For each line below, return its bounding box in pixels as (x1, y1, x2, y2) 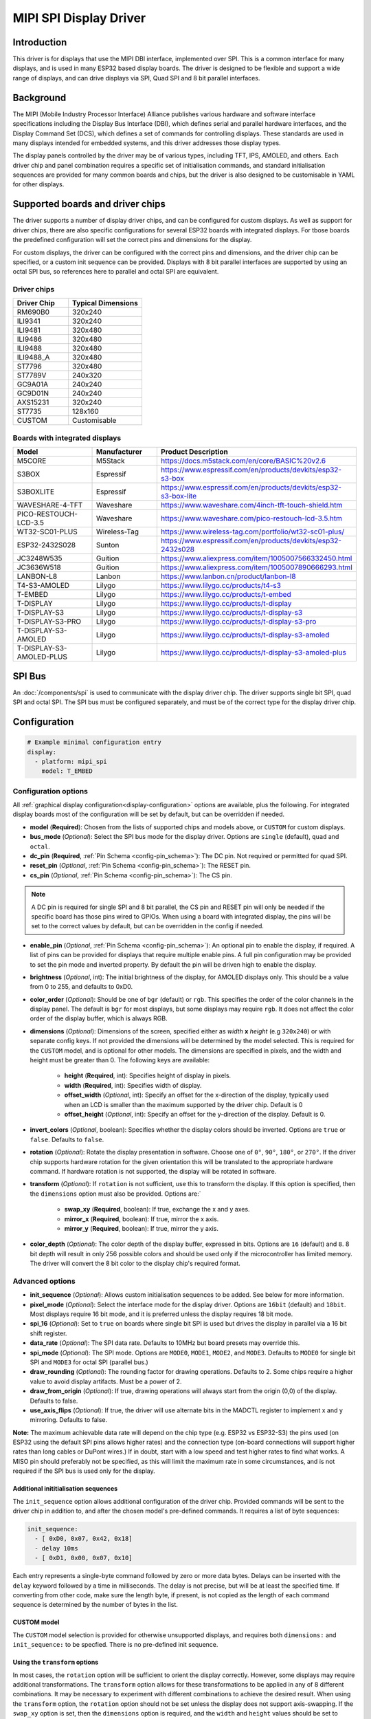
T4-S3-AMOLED (16, 581, 70, 591)
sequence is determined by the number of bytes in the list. (12, 1601, 179, 1609)
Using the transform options (12, 1658, 99, 1667)
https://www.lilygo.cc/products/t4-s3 (160, 581, 282, 591)
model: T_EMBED (41, 767, 93, 775)
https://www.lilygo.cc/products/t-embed (160, 590, 291, 600)
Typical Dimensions (72, 298, 139, 308)
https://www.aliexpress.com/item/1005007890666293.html (160, 562, 353, 572)
